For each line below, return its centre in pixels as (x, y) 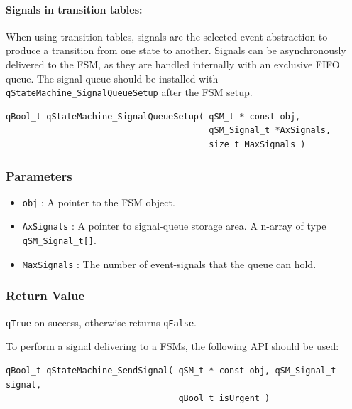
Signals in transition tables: (74, 9)
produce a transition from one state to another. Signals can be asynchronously (176, 50)
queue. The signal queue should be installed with (112, 78)
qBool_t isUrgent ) (224, 399)
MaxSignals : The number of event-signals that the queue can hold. (169, 264)
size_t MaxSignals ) (257, 145)
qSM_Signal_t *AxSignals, (270, 131)
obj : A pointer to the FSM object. (99, 202)
